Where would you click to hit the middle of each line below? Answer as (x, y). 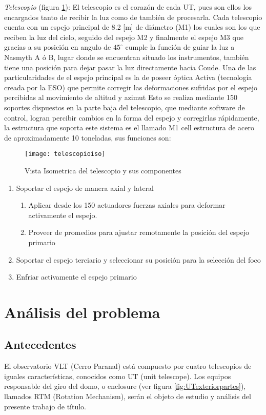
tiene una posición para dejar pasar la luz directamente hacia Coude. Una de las (130, 67)
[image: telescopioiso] (65, 154)
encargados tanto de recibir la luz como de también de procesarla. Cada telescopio (133, 17)
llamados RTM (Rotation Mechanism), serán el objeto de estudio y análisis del (128, 396)
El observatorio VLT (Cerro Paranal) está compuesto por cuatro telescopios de (128, 366)
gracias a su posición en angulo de (58, 47)
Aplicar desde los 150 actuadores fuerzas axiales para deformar (127, 205)
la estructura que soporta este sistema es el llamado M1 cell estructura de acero (129, 127)
